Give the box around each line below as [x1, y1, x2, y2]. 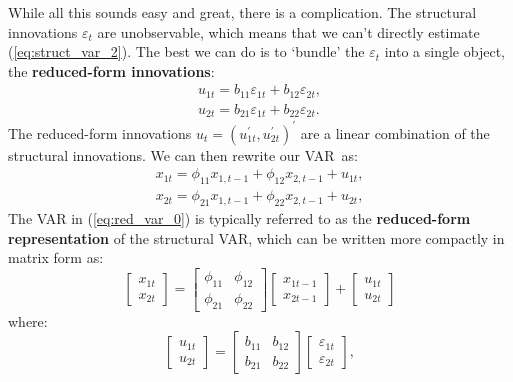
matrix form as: [8, 247, 104, 268]
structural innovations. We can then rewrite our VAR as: [8, 144, 358, 165]
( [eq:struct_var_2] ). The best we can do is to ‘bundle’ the [8, 41, 365, 62]
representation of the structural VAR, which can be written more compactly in [8, 227, 505, 248]
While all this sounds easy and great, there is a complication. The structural [8, 2, 477, 22]
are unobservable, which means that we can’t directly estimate [97, 21, 480, 42]
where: [8, 310, 48, 331]
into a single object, [384, 41, 505, 62]
